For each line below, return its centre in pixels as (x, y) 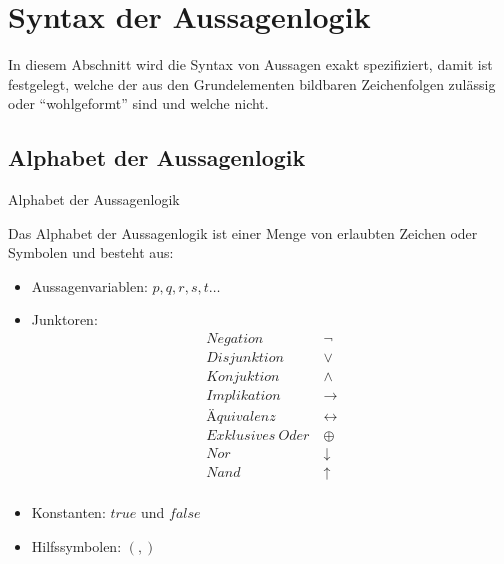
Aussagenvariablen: (89, 285)
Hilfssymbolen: (76, 545)
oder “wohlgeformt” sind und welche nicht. (138, 103)
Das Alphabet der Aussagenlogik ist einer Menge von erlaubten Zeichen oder (243, 232)
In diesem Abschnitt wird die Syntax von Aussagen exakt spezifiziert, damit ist (250, 64)
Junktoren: (64, 319)
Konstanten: (68, 512)
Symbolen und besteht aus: (91, 252)
